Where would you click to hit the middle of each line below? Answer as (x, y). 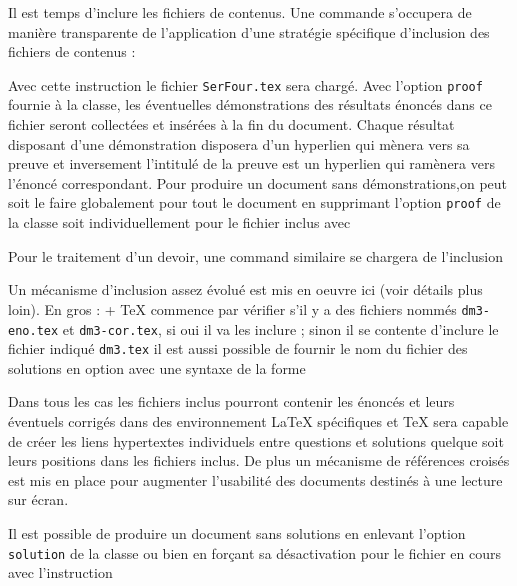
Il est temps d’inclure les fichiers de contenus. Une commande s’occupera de (240, 12)
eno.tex (33, 330)
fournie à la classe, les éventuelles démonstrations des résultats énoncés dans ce (250, 104)
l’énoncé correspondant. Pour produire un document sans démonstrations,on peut (258, 182)
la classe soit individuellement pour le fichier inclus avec (179, 222)
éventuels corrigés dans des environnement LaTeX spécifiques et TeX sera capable (258, 421)
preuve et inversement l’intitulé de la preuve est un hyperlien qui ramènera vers (251, 163)
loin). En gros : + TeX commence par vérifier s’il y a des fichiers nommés (232, 308)
